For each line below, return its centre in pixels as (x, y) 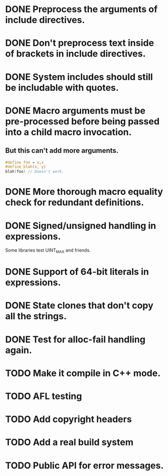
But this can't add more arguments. (62, 151)
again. (19, 350)
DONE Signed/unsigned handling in (81, 226)
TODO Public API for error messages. (85, 465)
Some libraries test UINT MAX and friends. (48, 251)
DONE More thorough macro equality (84, 192)
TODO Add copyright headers (69, 419)
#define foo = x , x (24, 162)
